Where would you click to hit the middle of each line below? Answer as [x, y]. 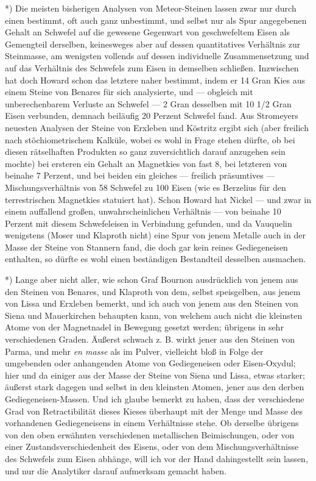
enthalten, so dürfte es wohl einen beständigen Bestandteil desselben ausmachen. [156, 259]
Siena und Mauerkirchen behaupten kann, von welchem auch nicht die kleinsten [154, 315]
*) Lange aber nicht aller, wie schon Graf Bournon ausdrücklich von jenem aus [152, 280]
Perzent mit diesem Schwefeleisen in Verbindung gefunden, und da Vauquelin [149, 223]
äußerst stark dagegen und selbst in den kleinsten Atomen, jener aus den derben [155, 387]
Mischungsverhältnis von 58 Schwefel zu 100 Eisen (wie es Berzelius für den [146, 187]
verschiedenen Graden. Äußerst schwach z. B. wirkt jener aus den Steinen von [150, 339]
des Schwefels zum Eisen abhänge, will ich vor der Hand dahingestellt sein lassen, [156, 458]
